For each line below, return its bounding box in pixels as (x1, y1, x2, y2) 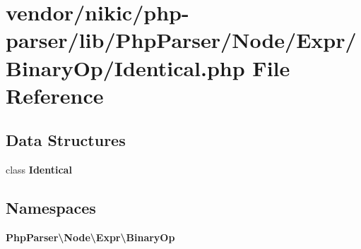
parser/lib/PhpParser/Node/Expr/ (6, 25, 357, 54)
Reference (6, 80, 104, 109)
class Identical (6, 162, 72, 177)
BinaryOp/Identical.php (6, 53, 245, 82)
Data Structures (6, 129, 126, 151)
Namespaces (6, 197, 96, 219)
